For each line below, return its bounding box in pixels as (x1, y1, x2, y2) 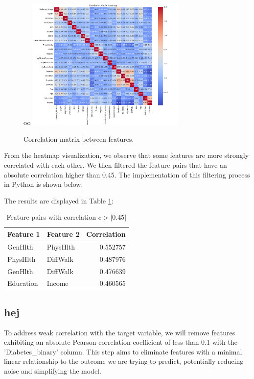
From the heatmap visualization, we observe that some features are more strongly (4, 150, 249, 160)
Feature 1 (7, 228, 40, 239)
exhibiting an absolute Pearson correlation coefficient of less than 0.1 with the (4, 337, 238, 347)
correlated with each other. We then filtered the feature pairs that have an (4, 160, 227, 170)
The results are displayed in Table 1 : (4, 195, 114, 205)
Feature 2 (46, 228, 80, 239)
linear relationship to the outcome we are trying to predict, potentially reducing (4, 356, 244, 366)
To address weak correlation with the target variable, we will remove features (4, 327, 235, 337)
